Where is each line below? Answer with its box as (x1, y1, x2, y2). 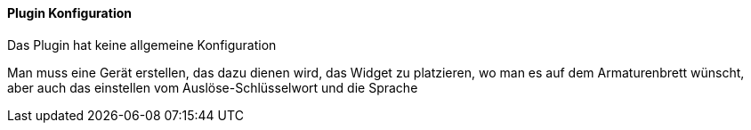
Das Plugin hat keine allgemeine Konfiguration (7, 37, 277, 53)
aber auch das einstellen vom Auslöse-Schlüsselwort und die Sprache (7, 79, 418, 95)
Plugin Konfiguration (7, 5, 132, 20)
